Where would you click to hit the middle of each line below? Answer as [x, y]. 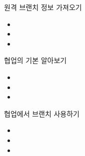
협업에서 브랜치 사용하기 [42, 113]
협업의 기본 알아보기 [35, 60]
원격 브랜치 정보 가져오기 [43, 7]
